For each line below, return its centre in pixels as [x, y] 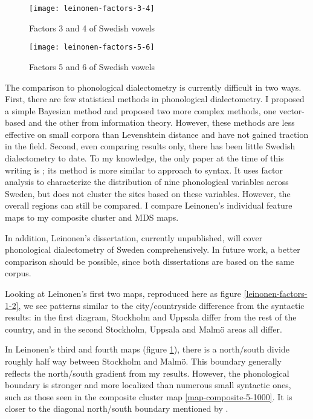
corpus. [18, 273]
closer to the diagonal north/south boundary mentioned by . [117, 408]
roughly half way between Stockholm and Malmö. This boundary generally [143, 361]
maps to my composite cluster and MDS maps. [92, 217]
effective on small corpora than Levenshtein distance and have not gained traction [157, 134]
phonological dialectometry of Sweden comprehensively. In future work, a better [153, 249]
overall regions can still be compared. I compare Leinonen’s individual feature [149, 205]
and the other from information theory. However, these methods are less [161, 122]
